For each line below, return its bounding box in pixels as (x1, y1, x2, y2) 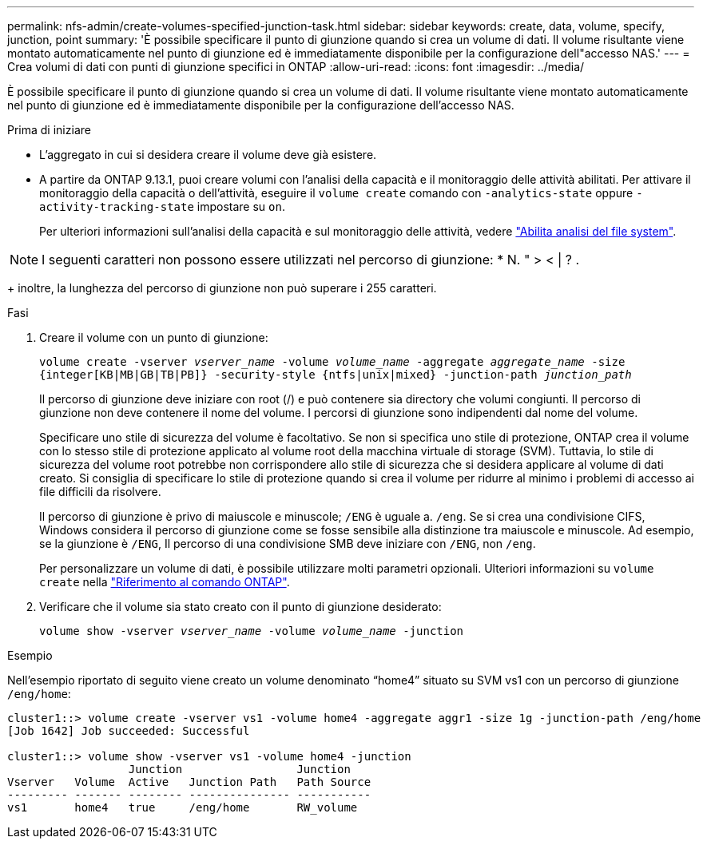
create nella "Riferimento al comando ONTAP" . (39, 575, 290, 589)
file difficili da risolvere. (39, 485, 161, 498)
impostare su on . (197, 200, 285, 213)
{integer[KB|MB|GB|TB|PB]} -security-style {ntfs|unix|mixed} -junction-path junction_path (39, 368, 632, 381)
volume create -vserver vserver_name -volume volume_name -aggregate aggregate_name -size (39, 355, 626, 368)
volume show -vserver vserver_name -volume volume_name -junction (39, 625, 464, 637)
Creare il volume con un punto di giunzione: (39, 331, 268, 344)
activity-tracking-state (39, 200, 194, 213)
